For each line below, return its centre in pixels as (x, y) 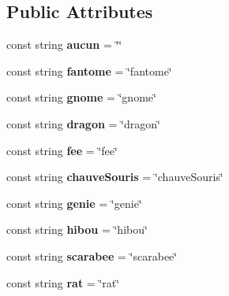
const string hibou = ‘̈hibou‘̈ (77, 229)
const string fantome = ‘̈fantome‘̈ (89, 70)
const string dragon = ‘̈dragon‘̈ (83, 123)
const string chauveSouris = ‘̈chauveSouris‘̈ (115, 177)
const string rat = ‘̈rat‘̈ (63, 282)
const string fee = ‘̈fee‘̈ (62, 150)
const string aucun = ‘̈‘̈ (64, 44)
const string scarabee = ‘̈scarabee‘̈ (92, 255)
